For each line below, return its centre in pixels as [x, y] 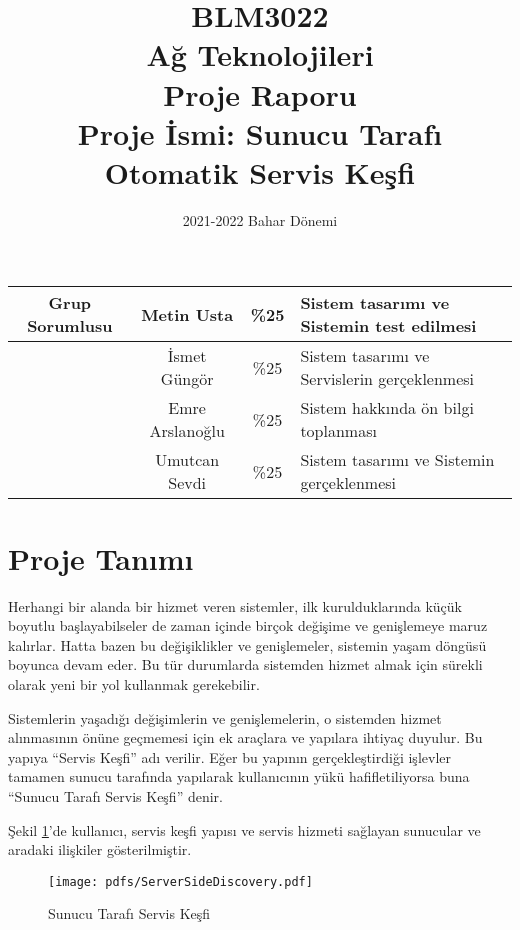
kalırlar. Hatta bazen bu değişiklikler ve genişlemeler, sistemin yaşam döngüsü [247, 644]
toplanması [338, 431]
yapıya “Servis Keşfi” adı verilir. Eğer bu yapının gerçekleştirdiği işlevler [229, 756]
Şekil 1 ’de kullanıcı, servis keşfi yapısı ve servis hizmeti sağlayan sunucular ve [244, 829]
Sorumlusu [70, 326]
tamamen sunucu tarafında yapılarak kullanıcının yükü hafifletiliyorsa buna [239, 776]
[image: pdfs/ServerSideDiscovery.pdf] [180, 881]
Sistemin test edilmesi [388, 326]
